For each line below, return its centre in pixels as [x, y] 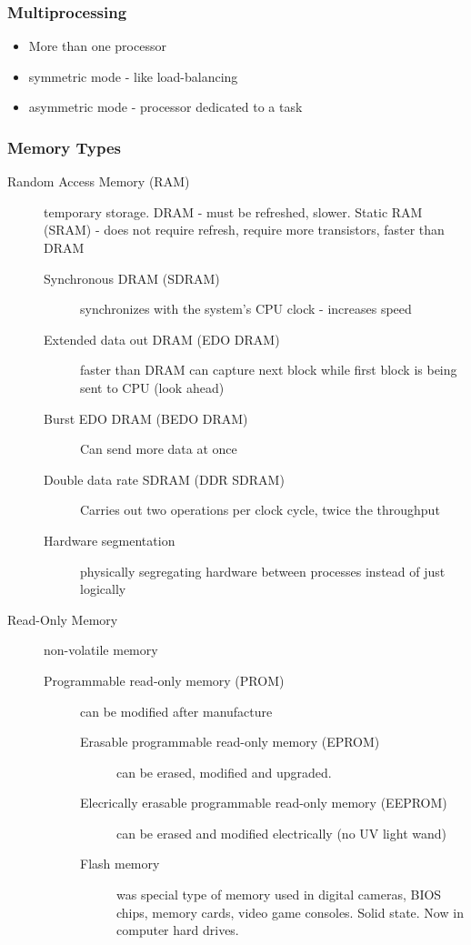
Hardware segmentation [110, 540]
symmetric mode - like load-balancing [133, 76]
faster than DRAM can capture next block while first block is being [269, 370]
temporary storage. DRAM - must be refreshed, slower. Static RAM [233, 211]
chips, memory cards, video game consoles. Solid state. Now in [290, 912]
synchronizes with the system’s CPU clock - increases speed [246, 309]
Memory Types [65, 147]
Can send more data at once [159, 449]
